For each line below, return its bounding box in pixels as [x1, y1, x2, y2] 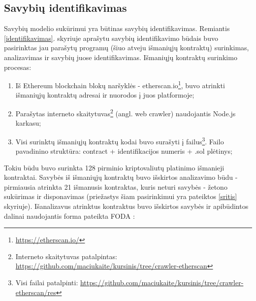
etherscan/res [15, 287, 56, 297]
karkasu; [15, 118, 41, 128]
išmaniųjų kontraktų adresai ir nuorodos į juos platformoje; [15, 90, 194, 100]
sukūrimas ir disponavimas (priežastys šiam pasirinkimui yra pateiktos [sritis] [4, 191, 237, 201]
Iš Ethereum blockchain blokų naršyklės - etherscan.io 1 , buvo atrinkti [15, 79, 225, 90]
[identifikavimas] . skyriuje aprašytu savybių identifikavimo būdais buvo [4, 33, 218, 43]
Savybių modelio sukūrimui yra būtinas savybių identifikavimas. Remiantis [4, 23, 230, 33]
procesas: [4, 62, 32, 72]
